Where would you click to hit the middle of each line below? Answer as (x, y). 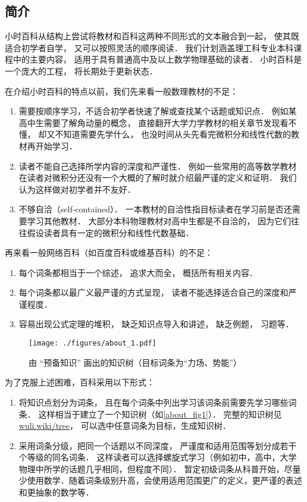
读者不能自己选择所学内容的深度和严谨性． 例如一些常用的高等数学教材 (158, 166)
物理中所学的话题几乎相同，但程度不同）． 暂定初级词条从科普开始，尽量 (160, 468)
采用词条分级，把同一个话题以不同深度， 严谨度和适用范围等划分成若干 (158, 445)
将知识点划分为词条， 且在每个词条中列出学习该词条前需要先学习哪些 (153, 402)
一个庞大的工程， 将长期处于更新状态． (81, 70)
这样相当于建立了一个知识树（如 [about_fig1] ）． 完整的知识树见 (160, 414)
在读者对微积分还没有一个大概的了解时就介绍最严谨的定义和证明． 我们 (158, 178)
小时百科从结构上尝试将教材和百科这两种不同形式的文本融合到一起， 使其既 (152, 36)
